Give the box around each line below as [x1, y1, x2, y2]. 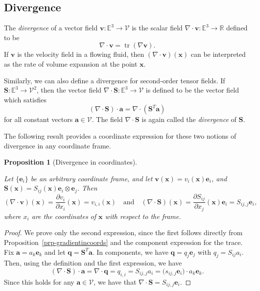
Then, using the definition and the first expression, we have [4, 258, 182, 268]
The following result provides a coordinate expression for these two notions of [4, 130, 236, 141]
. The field [92, 114, 123, 124]
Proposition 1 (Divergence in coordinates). [4, 157, 137, 167]
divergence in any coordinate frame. [4, 140, 111, 150]
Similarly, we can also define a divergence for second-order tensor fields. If [4, 75, 225, 85]
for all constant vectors [4, 114, 73, 124]
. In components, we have [92, 246, 168, 257]
